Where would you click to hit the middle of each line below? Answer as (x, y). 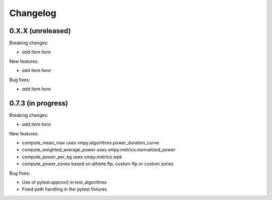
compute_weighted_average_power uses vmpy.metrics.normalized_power (99, 150)
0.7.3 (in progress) (39, 103)
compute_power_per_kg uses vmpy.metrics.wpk (72, 157)
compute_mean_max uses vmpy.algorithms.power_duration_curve (90, 143)
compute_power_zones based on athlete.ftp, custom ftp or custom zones (98, 164)
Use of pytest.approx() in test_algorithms (64, 182)
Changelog (33, 13)
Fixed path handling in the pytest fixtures (64, 189)
